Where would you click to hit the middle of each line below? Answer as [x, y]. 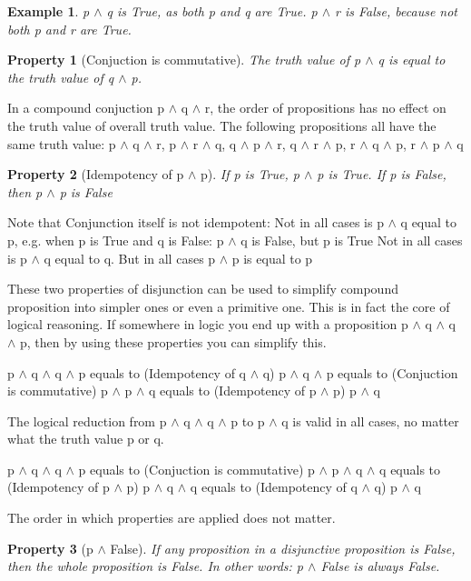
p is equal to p [272, 258]
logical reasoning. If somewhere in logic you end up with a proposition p [208, 324]
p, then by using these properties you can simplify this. [173, 341]
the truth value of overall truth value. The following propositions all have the [222, 125]
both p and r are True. [69, 29]
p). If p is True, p [250, 174]
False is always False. [380, 566]
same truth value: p [62, 143]
